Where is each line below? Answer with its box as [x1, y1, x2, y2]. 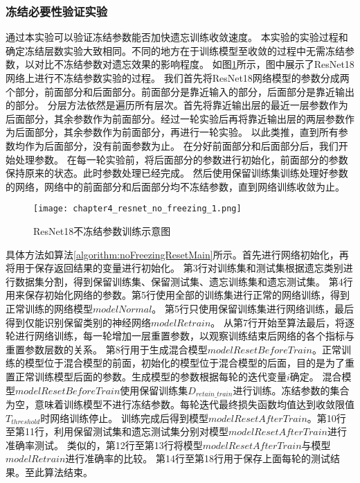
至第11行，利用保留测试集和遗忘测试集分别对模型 [6, 424, 228, 439]
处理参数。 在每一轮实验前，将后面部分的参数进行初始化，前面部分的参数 [15, 152, 348, 166]
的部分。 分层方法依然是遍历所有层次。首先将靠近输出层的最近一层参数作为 [6, 98, 348, 112]
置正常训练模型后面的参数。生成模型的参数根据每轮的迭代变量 [6, 369, 287, 383]
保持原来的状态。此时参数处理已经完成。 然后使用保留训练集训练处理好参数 [6, 166, 348, 180]
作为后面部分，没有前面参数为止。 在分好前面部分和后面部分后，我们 [24, 138, 339, 152]
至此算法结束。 [24, 464, 93, 479]
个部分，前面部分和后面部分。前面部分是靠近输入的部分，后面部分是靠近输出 [6, 84, 354, 98]
